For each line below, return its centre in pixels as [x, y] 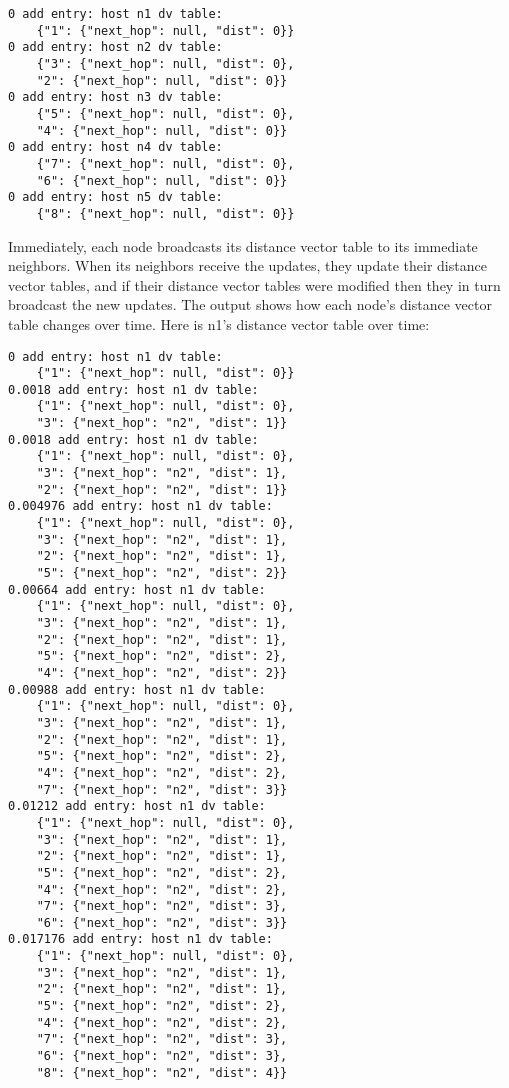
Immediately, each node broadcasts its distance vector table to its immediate [243, 245]
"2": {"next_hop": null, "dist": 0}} [162, 80]
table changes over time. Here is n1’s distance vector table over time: [219, 323]
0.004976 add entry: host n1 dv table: [140, 506]
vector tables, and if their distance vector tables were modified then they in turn [254, 284]
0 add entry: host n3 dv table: [115, 97]
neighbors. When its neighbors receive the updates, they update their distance [247, 265]
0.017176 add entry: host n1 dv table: [140, 939]
